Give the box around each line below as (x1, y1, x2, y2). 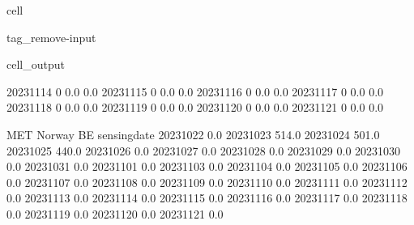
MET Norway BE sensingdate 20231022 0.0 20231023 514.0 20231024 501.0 (6, 125, 380, 142)
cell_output (6, 56, 65, 73)
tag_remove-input (6, 28, 96, 45)
